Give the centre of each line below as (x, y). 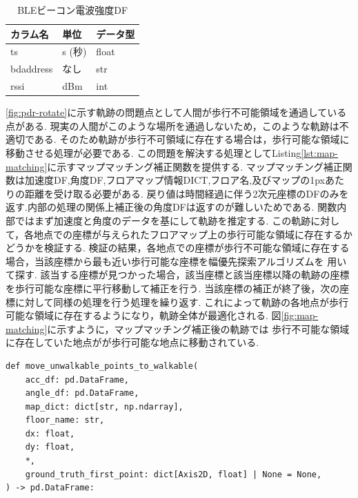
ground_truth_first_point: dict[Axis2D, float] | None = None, (173, 474)
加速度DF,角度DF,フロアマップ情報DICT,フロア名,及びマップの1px (175, 180)
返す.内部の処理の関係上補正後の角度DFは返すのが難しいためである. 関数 (171, 207)
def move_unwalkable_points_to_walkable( (102, 366)
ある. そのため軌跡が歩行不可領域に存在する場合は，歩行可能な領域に (192, 139)
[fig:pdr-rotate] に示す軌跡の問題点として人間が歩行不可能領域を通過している (176, 112)
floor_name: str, (65, 420)
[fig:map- (300, 315)
